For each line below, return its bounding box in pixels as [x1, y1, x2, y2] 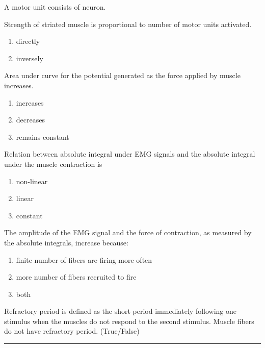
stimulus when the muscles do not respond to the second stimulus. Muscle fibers [4, 315, 254, 326]
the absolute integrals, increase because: [4, 237, 128, 247]
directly [16, 36, 40, 46]
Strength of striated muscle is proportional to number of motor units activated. [4, 18, 252, 29]
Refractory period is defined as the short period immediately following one [4, 306, 237, 316]
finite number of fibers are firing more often [16, 254, 152, 265]
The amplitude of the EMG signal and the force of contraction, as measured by [4, 227, 252, 238]
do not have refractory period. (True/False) [4, 326, 140, 336]
